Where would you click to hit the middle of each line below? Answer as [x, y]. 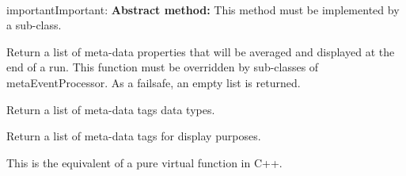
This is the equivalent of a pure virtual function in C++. [144, 162]
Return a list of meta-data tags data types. [111, 109]
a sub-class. [34, 25]
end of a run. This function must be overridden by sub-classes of [163, 67]
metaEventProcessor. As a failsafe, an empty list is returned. [154, 82]
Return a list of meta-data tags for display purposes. [134, 136]
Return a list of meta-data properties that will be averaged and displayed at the [201, 51]
